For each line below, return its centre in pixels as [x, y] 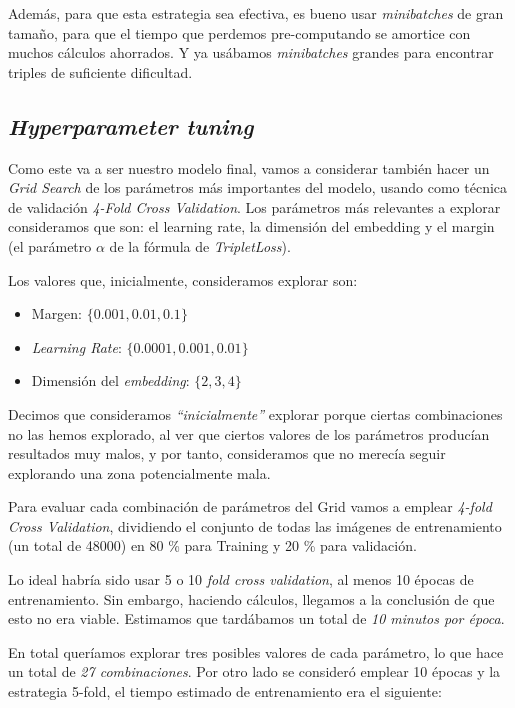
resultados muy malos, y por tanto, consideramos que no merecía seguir [227, 453]
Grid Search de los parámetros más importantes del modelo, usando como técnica [258, 187]
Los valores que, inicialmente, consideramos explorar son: [183, 279]
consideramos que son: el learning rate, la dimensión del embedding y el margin [251, 226]
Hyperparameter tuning [131, 125]
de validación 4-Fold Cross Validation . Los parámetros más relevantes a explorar [254, 206]
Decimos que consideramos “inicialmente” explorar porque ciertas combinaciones [255, 413]
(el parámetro [50, 245]
